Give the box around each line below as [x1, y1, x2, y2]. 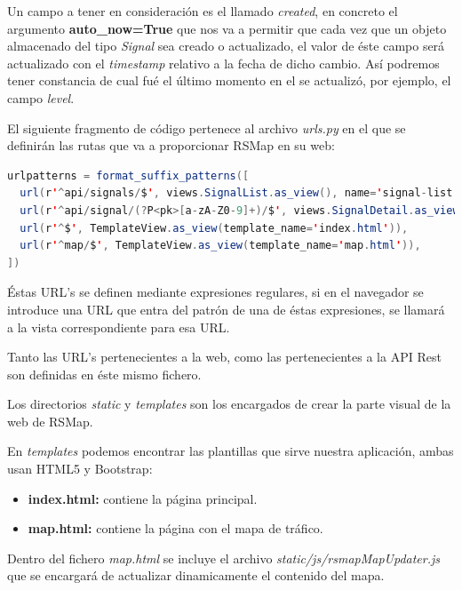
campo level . [7, 88, 75, 107]
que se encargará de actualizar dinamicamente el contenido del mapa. [7, 566, 385, 585]
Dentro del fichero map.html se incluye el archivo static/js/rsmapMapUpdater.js [7, 548, 441, 567]
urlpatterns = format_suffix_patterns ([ [7, 169, 250, 182]
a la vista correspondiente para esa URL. [7, 317, 230, 336]
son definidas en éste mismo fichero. [7, 364, 202, 383]
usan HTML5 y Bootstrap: [7, 459, 153, 478]
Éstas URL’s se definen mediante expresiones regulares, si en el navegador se [7, 283, 424, 301]
